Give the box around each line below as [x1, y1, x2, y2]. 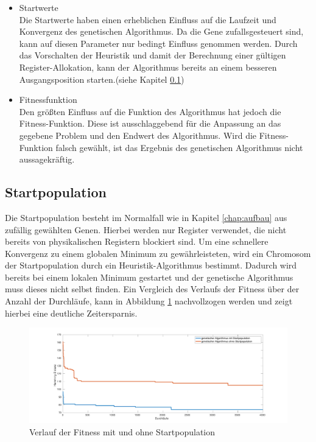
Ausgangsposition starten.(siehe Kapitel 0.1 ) [19, 72, 184, 85]
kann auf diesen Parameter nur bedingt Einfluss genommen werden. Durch [19, 37, 298, 49]
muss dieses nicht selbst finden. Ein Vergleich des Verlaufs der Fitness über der [5, 282, 300, 295]
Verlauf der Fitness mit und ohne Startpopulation [29, 425, 216, 438]
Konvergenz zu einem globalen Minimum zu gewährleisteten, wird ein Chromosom [5, 247, 311, 259]
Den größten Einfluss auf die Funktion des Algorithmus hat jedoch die [19, 105, 281, 118]
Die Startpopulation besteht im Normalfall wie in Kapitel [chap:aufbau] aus [5, 211, 287, 223]
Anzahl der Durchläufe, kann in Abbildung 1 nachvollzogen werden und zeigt [5, 295, 293, 307]
